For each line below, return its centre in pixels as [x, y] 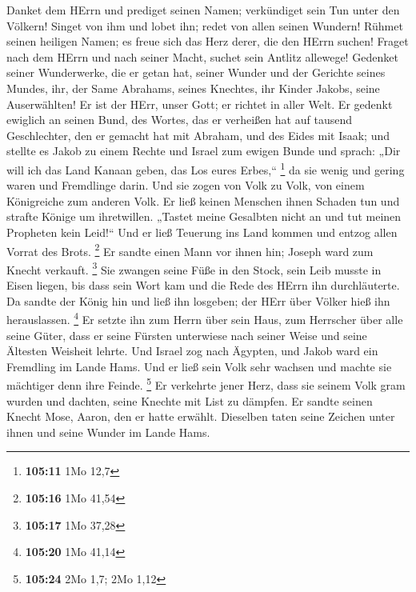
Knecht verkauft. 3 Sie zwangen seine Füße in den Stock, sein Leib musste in [194, 268]
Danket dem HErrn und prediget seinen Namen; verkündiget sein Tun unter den [203, 10]
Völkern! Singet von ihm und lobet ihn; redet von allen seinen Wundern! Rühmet [205, 25]
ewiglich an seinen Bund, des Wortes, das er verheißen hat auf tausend [179, 120]
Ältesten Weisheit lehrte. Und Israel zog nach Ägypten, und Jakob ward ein [192, 351]
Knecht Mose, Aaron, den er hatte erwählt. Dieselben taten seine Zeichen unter [201, 416]
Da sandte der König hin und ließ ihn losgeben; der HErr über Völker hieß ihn [198, 300]
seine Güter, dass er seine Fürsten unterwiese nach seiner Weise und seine [187, 335]
